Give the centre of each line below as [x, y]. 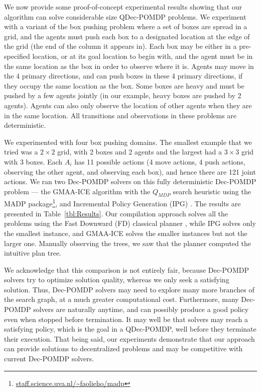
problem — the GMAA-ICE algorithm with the [77, 191]
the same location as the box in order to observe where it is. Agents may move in [129, 66]
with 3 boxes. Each [33, 161]
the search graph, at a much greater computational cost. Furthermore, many [121, 299]
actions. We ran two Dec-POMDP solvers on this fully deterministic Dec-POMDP [130, 181]
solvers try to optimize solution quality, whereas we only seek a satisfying [117, 280]
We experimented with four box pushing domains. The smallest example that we [128, 142]
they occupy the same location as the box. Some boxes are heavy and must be [124, 85]
